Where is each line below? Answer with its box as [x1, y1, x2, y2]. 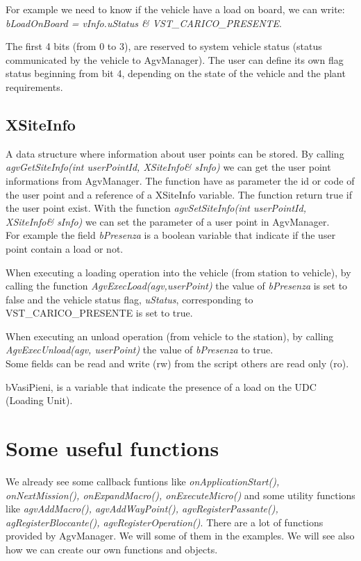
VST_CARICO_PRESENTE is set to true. [6, 305, 193, 320]
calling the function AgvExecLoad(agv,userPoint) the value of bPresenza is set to [6, 278, 348, 293]
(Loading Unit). [6, 393, 73, 408]
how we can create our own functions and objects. [6, 542, 218, 556]
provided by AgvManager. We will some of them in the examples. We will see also [6, 528, 355, 543]
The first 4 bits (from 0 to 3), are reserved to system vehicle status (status [6, 39, 322, 53]
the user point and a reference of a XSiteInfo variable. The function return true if [6, 187, 352, 201]
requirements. [6, 79, 63, 94]
